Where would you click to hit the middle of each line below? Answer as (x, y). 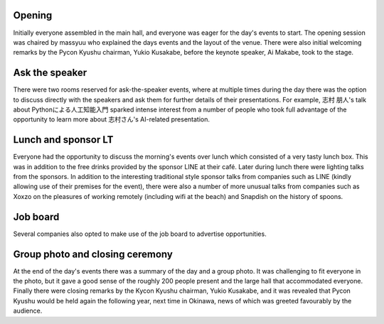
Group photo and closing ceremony (93, 254)
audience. (28, 311)
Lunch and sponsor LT (63, 140)
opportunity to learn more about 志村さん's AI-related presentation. (111, 119)
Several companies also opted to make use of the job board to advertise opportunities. (140, 234)
